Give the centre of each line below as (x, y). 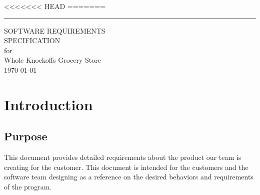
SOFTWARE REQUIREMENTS (55, 30)
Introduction (48, 104)
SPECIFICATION (32, 40)
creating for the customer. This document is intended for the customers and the (126, 167)
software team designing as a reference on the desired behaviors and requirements (129, 177)
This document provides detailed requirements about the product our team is (123, 157)
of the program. (28, 186)
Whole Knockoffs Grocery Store (52, 60)
